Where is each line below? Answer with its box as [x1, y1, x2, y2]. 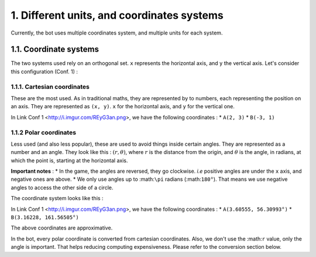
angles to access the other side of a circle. [11, 184, 114, 191]
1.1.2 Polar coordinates [11, 128, 76, 136]
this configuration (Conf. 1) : [11, 68, 78, 75]
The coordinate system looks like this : [11, 195, 104, 202]
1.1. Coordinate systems [11, 44, 99, 54]
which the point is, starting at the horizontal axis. [11, 157, 128, 164]
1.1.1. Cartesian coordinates [11, 83, 90, 91]
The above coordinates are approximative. [11, 224, 113, 231]
